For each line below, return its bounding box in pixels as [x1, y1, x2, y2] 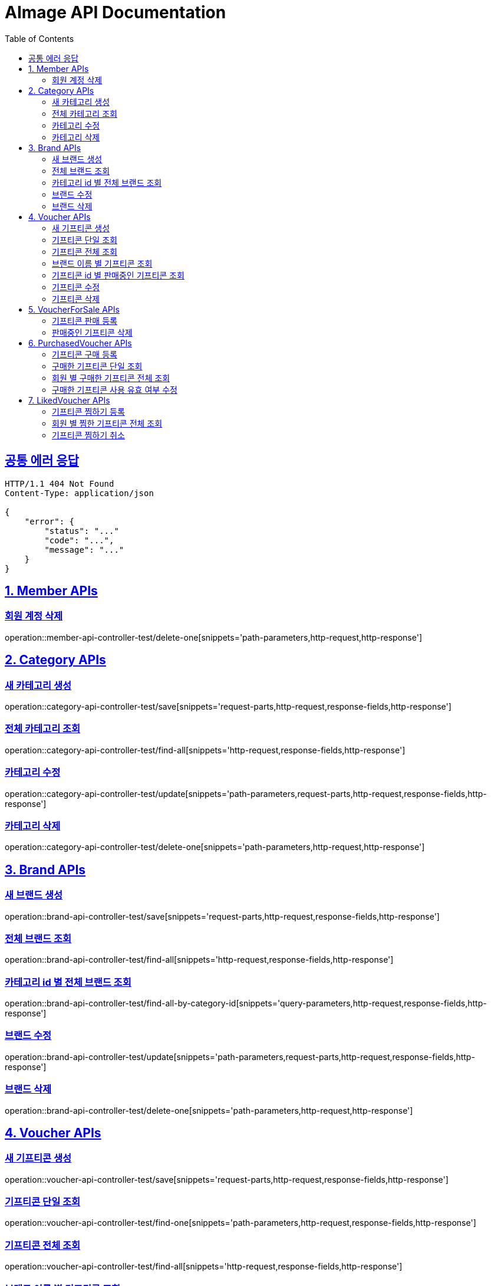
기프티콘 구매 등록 [52, 349, 117, 359]
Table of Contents [5, 33, 74, 44]
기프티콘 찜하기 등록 [52, 406, 125, 416]
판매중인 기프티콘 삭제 [52, 327, 133, 337]
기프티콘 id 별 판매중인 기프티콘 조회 [52, 270, 184, 280]
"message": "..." [44, 544, 124, 555]
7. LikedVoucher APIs [28, 395, 110, 405]
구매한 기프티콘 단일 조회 [52, 360, 143, 371]
